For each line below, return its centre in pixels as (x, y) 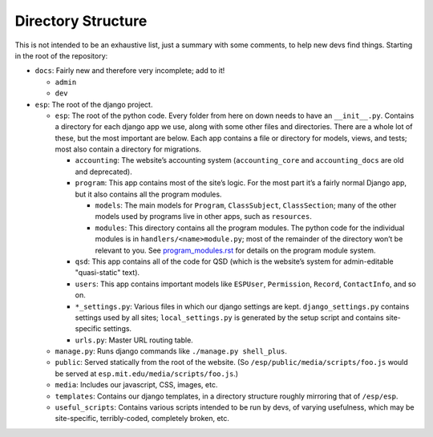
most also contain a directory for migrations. (128, 149)
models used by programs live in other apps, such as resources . (203, 216)
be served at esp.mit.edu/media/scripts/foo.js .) (147, 374)
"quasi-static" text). (107, 273)
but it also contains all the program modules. (148, 194)
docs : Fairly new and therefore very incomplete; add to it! (130, 71)
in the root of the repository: (61, 55)
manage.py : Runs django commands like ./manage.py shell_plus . (171, 351)
